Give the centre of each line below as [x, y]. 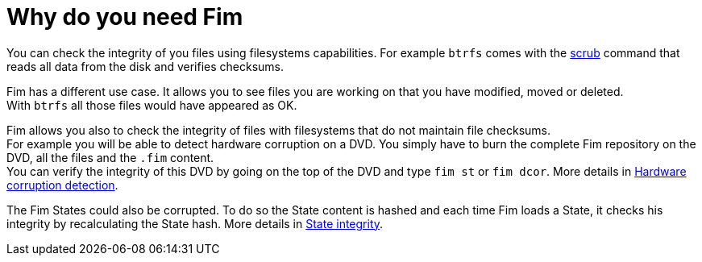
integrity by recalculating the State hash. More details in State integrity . [195, 223]
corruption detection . [62, 185]
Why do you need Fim [125, 17]
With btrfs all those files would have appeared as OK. [152, 105]
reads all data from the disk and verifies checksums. [145, 66]
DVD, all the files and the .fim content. [110, 157]
